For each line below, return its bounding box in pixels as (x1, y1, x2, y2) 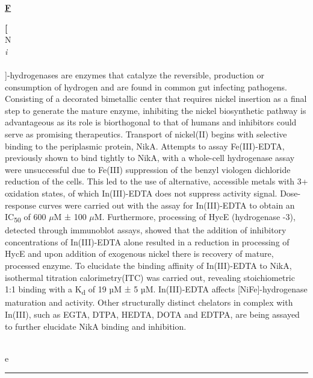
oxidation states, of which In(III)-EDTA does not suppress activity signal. (5, 186, 277, 199)
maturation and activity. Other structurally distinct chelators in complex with (5, 296, 293, 309)
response (5, 198, 36, 211)
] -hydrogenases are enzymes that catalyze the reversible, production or (5, 68, 265, 81)
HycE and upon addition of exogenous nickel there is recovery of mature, (5, 247, 274, 260)
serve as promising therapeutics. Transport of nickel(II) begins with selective (5, 127, 287, 140)
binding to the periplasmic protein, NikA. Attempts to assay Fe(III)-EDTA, (5, 139, 285, 152)
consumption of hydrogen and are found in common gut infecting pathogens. (5, 80, 287, 93)
